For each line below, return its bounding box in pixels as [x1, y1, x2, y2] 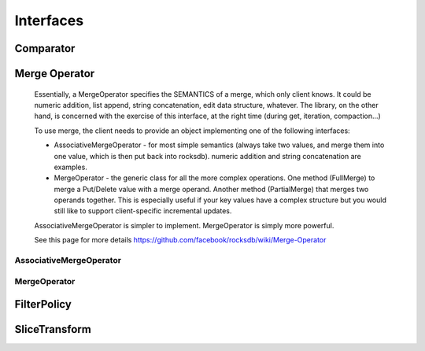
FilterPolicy [14, 297, 72, 311]
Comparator [14, 42, 76, 55]
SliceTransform [14, 323, 92, 336]
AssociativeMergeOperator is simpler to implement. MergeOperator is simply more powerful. [34, 220, 334, 230]
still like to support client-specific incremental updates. [54, 206, 232, 216]
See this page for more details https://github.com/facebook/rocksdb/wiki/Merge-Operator [34, 235, 327, 245]
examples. [54, 162, 88, 172]
